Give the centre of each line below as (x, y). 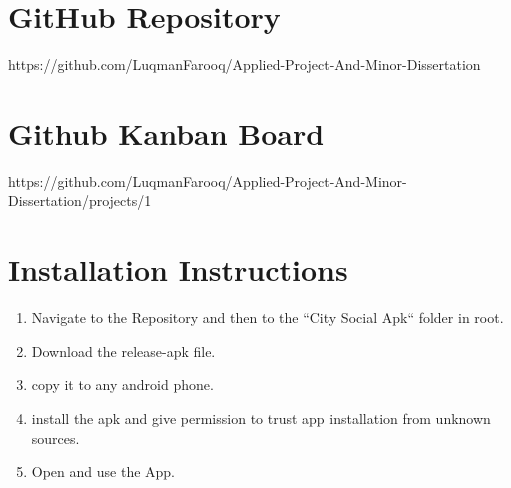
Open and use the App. (103, 471)
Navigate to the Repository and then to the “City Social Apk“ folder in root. (267, 317)
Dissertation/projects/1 (80, 200)
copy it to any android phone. (122, 384)
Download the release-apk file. (123, 350)
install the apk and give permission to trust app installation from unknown (261, 417)
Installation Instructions (178, 269)
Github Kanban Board (166, 132)
